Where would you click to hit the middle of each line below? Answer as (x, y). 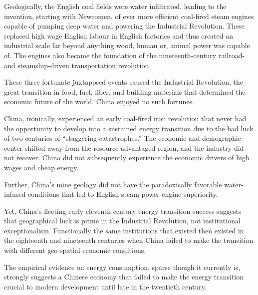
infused (15, 194)
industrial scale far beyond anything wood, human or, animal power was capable (127, 45)
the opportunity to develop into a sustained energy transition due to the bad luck (129, 128)
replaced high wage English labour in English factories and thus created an (119, 35)
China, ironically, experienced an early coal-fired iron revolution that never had (125, 118)
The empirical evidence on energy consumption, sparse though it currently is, (122, 267)
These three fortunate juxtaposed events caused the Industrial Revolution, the (124, 82)
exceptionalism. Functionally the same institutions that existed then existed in (124, 230)
